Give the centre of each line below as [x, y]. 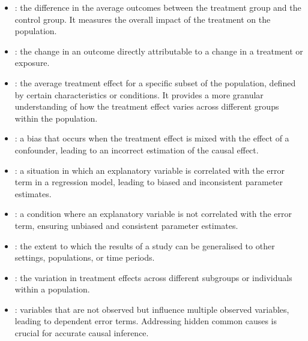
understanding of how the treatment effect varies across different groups [147, 106]
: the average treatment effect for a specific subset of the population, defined [155, 82]
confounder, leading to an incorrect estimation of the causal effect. [137, 150]
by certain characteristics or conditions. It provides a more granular [139, 94]
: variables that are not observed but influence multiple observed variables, [152, 309]
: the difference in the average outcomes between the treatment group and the [158, 7]
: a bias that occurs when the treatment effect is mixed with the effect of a [152, 138]
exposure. [32, 63]
